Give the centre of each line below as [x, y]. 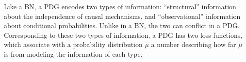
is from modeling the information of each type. [73, 54]
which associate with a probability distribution [73, 44]
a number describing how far [194, 44]
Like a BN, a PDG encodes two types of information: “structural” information [120, 6]
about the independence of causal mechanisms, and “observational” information [122, 16]
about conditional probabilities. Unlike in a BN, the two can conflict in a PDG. [122, 25]
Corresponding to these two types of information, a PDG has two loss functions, [123, 35]
